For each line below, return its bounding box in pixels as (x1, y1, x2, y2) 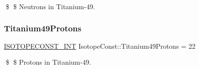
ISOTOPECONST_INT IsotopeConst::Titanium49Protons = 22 (4, 41, 196, 51)
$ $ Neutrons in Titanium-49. (5, 1, 95, 11)
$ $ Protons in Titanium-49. (5, 57, 92, 67)
